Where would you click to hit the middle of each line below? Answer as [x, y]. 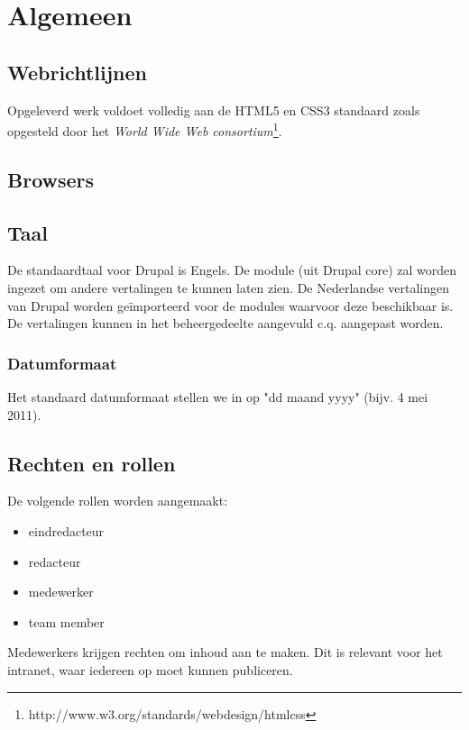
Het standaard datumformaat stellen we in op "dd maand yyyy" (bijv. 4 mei [218, 397]
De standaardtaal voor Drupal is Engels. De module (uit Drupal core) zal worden [232, 270]
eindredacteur [66, 530]
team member [66, 621]
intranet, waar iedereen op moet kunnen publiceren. [150, 669]
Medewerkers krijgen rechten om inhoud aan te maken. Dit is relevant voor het [225, 652]
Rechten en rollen [92, 463]
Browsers [51, 179]
